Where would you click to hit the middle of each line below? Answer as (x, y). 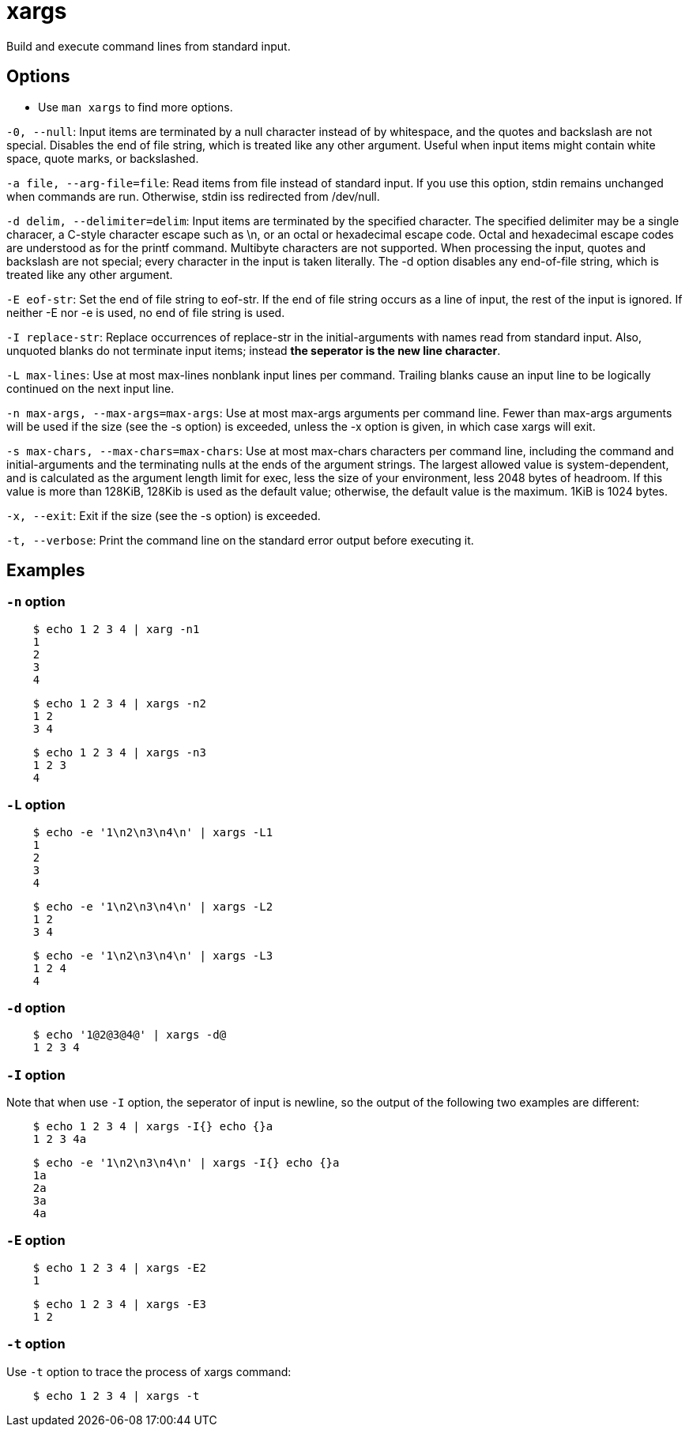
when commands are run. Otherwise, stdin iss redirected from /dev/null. (193, 196)
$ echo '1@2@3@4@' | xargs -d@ (130, 1035)
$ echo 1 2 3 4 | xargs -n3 (119, 752)
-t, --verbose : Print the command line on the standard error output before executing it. (240, 540)
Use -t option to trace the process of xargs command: (149, 1371)
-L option (36, 805)
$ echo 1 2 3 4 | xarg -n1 (116, 629)
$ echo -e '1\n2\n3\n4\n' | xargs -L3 (153, 955)
